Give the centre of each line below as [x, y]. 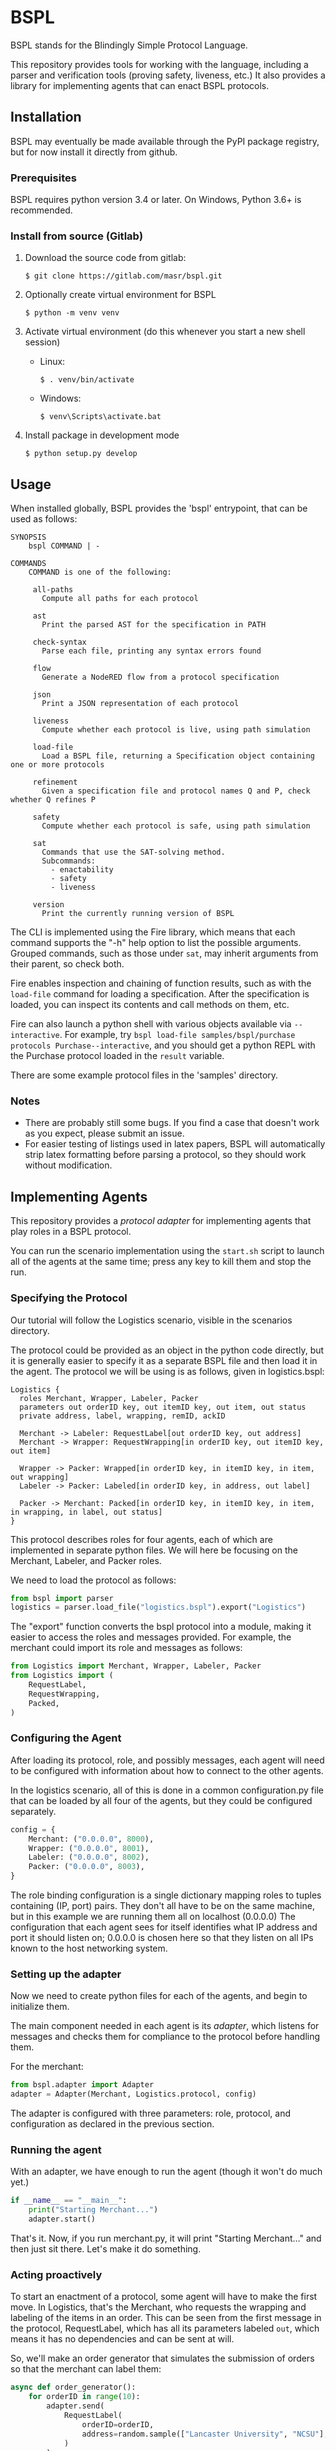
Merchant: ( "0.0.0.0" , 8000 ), [91, 1839]
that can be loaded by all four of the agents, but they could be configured [161, 1800]
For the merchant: [47, 2067]
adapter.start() [62, 2219]
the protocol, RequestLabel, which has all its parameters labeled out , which [165, 2328]
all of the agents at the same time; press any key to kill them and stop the [161, 1262]
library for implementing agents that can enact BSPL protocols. [140, 85]
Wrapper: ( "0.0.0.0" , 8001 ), [89, 1848]
